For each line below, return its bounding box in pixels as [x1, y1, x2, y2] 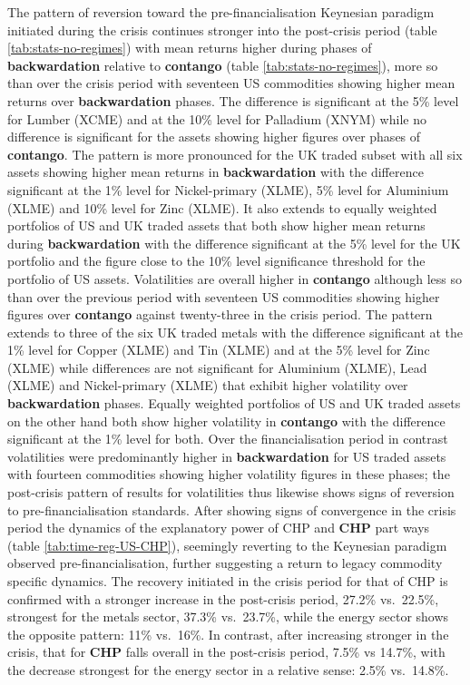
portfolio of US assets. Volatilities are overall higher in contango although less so [7, 269, 463, 288]
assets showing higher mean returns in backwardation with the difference [7, 162, 424, 181]
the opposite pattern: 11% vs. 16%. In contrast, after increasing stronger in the [7, 624, 449, 643]
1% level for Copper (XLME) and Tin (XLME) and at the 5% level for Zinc [7, 340, 430, 359]
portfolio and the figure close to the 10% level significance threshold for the [7, 251, 426, 270]
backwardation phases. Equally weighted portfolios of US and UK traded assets [7, 394, 461, 413]
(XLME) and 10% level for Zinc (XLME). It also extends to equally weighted [7, 198, 437, 217]
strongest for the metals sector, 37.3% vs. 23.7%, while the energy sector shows [7, 607, 449, 626]
